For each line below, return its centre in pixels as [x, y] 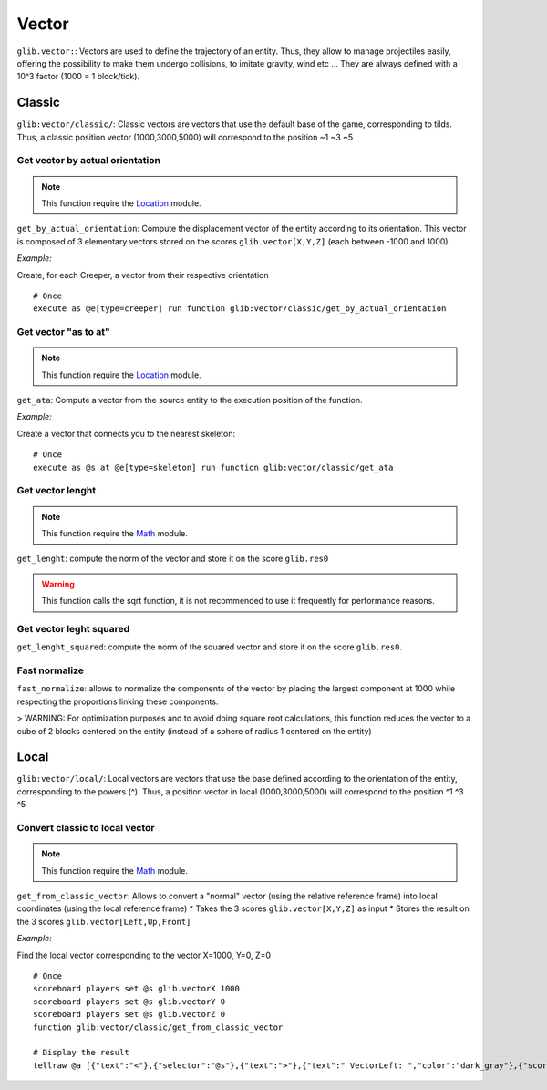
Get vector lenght [57, 491]
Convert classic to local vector [86, 828]
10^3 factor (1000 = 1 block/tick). [78, 77]
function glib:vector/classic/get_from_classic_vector [158, 1027]
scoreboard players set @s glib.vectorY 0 [129, 1002]
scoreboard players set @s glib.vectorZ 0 [129, 1014]
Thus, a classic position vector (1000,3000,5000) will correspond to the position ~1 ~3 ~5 [185, 137]
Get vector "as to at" [63, 332]
